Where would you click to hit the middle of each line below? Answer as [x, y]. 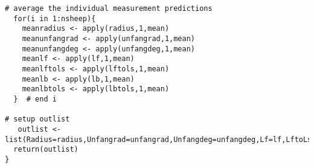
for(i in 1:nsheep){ [55, 18]
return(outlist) [46, 150]
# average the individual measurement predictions [109, 8]
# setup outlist [37, 119]
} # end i [35, 99]
